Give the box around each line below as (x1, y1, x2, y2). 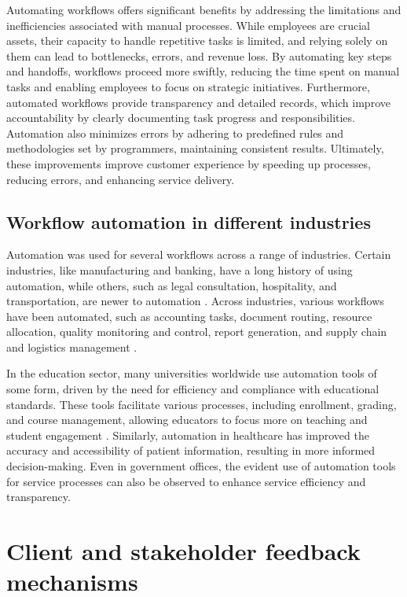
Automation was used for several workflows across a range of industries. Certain (6, 246, 391, 263)
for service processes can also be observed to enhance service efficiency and (6, 473, 366, 489)
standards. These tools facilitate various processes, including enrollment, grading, (6, 396, 397, 412)
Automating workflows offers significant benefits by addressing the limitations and (6, 2, 401, 17)
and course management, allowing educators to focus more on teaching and (6, 411, 368, 428)
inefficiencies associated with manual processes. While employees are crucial (6, 17, 370, 33)
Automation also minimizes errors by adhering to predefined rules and (6, 124, 344, 141)
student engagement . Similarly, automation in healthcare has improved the (6, 426, 369, 443)
